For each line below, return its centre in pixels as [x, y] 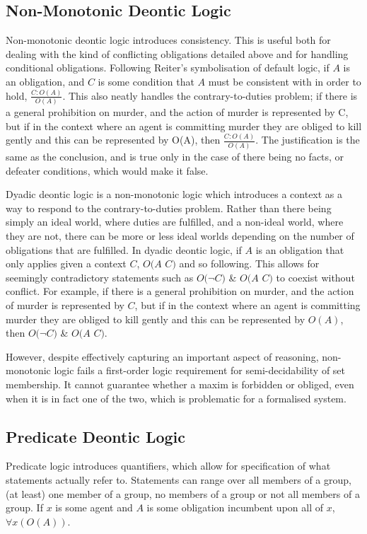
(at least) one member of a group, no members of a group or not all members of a [183, 493]
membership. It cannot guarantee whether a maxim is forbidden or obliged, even [180, 384]
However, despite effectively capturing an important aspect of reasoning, [162, 356]
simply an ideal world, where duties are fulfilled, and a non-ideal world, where [175, 222]
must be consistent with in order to [285, 81]
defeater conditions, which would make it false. [107, 170]
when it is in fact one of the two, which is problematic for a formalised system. [176, 398]
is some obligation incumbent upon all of [235, 507]
